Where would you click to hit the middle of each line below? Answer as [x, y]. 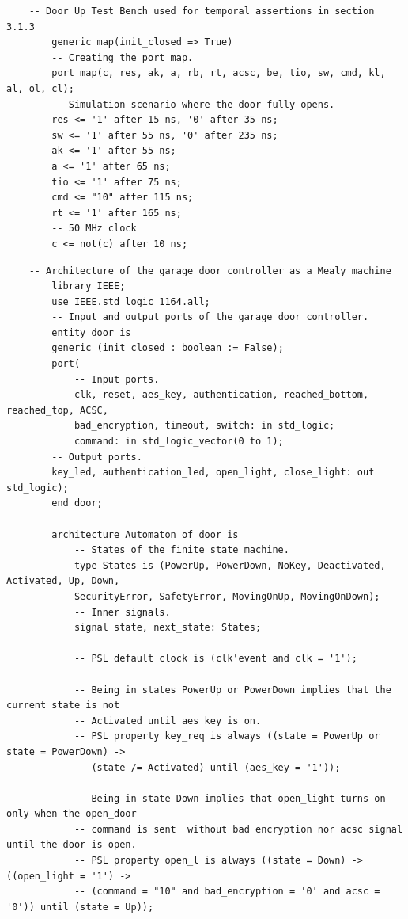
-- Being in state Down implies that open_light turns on [230, 798]
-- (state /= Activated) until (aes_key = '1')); [207, 767]
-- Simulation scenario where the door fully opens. [193, 104]
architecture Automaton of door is [145, 534]
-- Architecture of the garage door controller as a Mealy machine [210, 271]
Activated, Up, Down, [63, 581]
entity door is [91, 332]
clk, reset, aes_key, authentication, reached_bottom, [221, 395]
